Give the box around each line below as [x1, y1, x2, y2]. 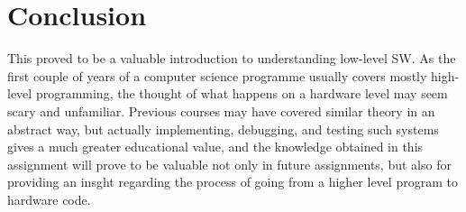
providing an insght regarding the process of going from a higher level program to [7, 172, 458, 191]
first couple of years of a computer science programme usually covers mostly [7, 66, 427, 85]
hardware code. [7, 189, 91, 208]
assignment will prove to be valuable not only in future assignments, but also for [7, 154, 452, 173]
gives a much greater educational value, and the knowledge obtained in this [7, 137, 424, 156]
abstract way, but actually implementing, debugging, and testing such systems [7, 119, 439, 138]
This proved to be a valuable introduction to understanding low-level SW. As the [7, 49, 456, 68]
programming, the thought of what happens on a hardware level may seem [35, 84, 448, 103]
